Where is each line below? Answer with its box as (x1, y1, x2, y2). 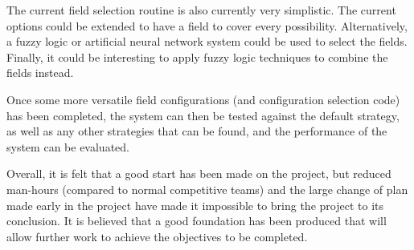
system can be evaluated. (6, 138, 129, 155)
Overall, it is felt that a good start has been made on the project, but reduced (6, 165, 391, 182)
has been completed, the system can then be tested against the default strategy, (6, 107, 400, 123)
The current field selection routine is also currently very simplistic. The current (6, 2, 396, 18)
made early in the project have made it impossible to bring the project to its (6, 196, 383, 213)
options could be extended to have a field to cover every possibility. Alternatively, (6, 17, 408, 34)
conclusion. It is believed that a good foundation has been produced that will (6, 212, 387, 229)
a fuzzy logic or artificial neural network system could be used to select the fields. (6, 33, 408, 50)
